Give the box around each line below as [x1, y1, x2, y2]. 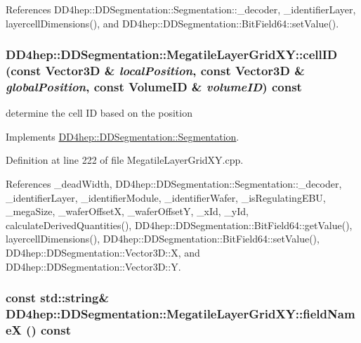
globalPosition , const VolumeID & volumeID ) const [6, 77, 302, 95]
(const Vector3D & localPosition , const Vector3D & [6, 62, 305, 79]
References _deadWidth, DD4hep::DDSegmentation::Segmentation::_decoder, [6, 176, 342, 191]
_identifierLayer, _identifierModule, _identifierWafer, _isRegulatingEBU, [6, 190, 326, 205]
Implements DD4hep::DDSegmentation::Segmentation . [6, 129, 239, 143]
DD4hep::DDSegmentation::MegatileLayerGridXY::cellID [6, 46, 338, 63]
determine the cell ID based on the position [6, 105, 192, 120]
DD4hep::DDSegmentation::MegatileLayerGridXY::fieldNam [6, 305, 355, 323]
